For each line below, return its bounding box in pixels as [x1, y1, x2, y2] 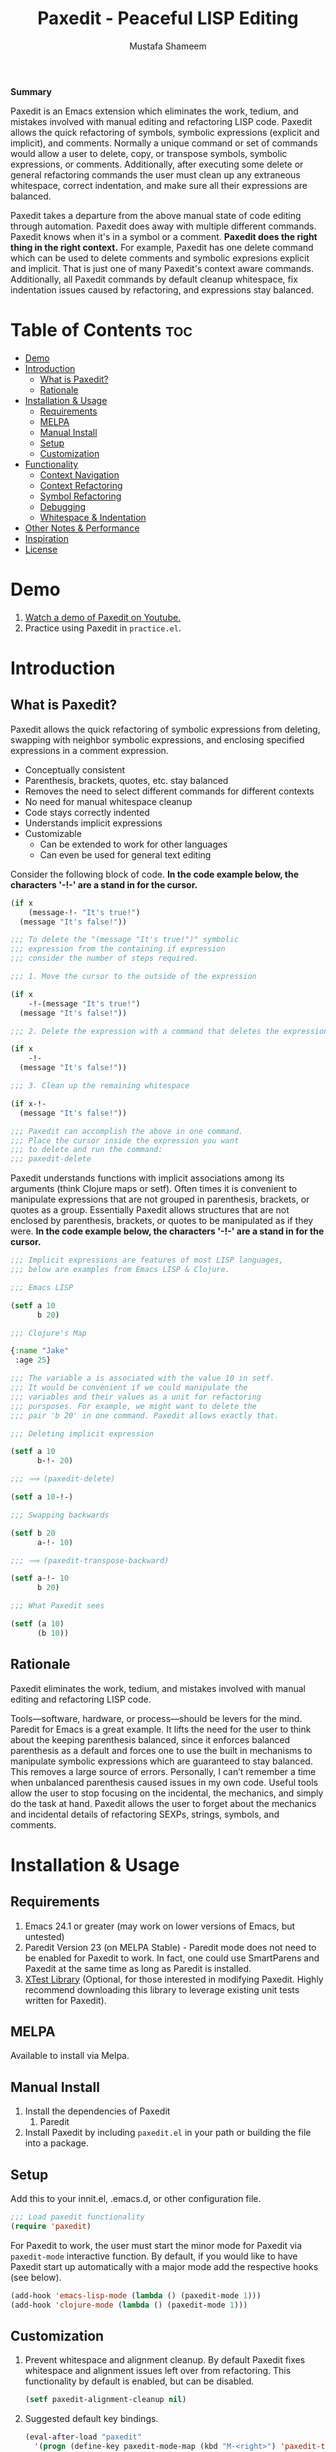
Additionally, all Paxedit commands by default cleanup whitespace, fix [10, 273, 298, 285]
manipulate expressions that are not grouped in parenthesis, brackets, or [10, 1193, 310, 1206]
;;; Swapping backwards [10, 1510, 110, 1520]
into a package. [24, 2137, 89, 2149]
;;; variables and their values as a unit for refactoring [10, 1392, 262, 1402]
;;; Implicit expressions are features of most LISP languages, [10, 1255, 284, 1266]
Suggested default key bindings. [24, 2413, 159, 2425]
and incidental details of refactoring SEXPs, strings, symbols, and [10, 1808, 280, 1820]
